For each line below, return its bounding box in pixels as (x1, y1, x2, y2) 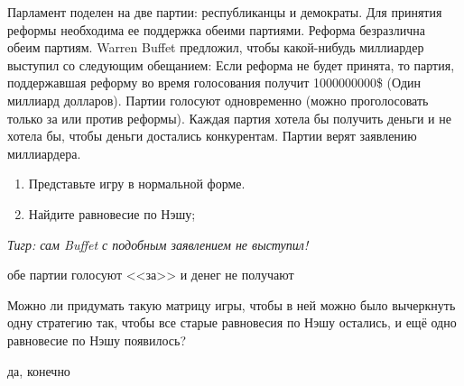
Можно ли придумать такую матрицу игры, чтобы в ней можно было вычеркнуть (7, 295, 456, 314)
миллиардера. (7, 143, 81, 162)
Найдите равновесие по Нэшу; (28, 204, 196, 223)
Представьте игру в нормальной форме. (28, 174, 246, 193)
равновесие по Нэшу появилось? (7, 330, 187, 349)
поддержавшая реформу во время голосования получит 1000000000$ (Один (7, 73, 422, 92)
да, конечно (7, 361, 70, 380)
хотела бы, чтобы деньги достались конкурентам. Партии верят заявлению (7, 126, 417, 145)
